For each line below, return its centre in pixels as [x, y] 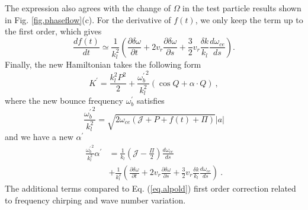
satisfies [150, 101]
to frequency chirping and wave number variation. [95, 200]
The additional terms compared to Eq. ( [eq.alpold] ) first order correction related [150, 188]
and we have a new [39, 137]
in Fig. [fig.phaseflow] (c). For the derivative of [88, 19]
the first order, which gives [53, 31]
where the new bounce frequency [64, 101]
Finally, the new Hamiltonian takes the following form [103, 64]
